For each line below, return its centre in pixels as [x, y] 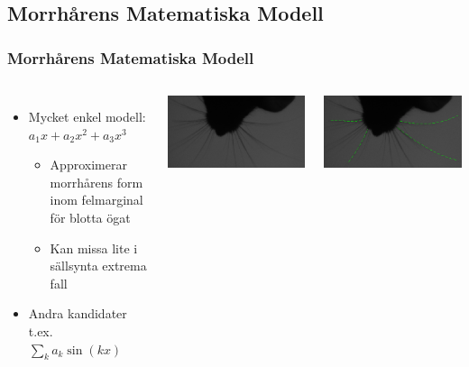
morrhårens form [97, 182]
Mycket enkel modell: [87, 116]
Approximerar [88, 165]
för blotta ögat [90, 217]
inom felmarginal [97, 200]
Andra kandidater [78, 313]
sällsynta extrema [98, 266]
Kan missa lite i [94, 248]
